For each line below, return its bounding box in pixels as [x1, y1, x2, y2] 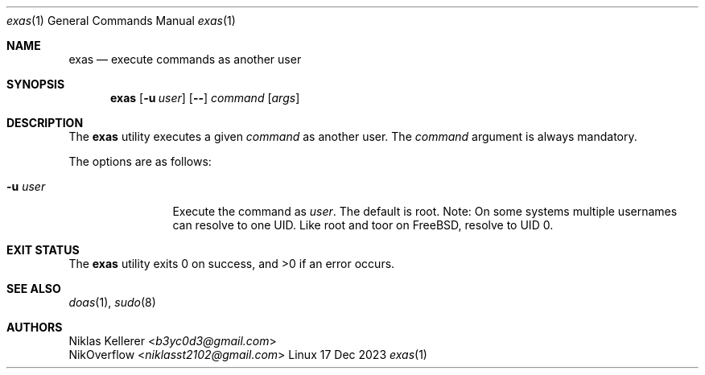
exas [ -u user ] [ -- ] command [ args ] [110, 91, 300, 105]
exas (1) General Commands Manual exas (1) [6, 14, 236, 27]
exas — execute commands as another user [68, 52, 302, 66]
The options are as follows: [68, 155, 212, 168]
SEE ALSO [6, 282, 61, 295]
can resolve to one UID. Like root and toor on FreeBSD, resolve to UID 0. [172, 218, 554, 232]
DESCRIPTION [6, 116, 84, 130]
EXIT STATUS [6, 243, 80, 257]
